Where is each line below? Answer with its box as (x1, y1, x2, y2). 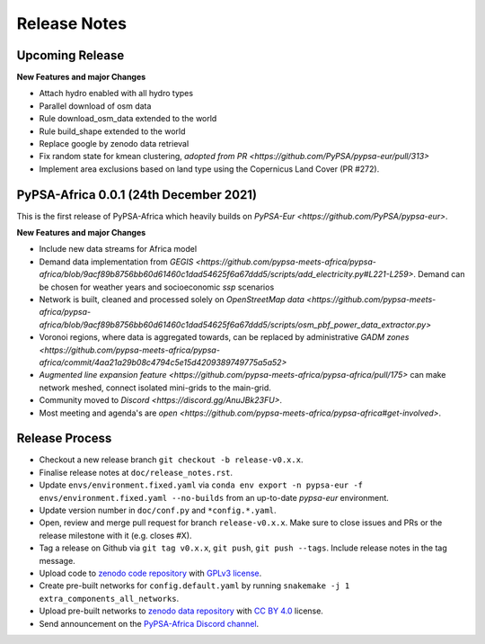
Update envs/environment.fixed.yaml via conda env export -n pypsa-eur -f (39, 479, 364, 490)
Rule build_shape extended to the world (39, 126, 186, 137)
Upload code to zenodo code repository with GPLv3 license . (39, 568, 262, 578)
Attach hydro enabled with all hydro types (39, 88, 193, 99)
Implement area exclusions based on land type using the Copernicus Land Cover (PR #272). (39, 163, 380, 174)
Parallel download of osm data (39, 100, 152, 112)
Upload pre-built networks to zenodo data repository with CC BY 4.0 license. (39, 605, 323, 616)
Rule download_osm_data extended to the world (39, 113, 217, 124)
